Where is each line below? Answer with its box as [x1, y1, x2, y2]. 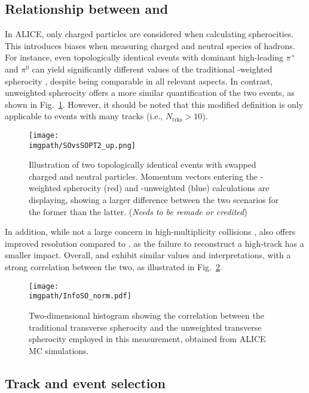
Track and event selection [5, 373, 166, 392]
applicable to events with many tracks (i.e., [5, 110, 163, 122]
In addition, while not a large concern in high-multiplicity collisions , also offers [5, 225, 296, 238]
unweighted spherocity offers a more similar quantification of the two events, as [5, 86, 295, 99]
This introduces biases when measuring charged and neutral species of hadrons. [5, 39, 295, 52]
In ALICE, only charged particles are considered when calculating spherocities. [5, 28, 294, 40]
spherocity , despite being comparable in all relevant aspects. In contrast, [5, 74, 273, 87]
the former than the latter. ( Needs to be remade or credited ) [29, 205, 247, 217]
